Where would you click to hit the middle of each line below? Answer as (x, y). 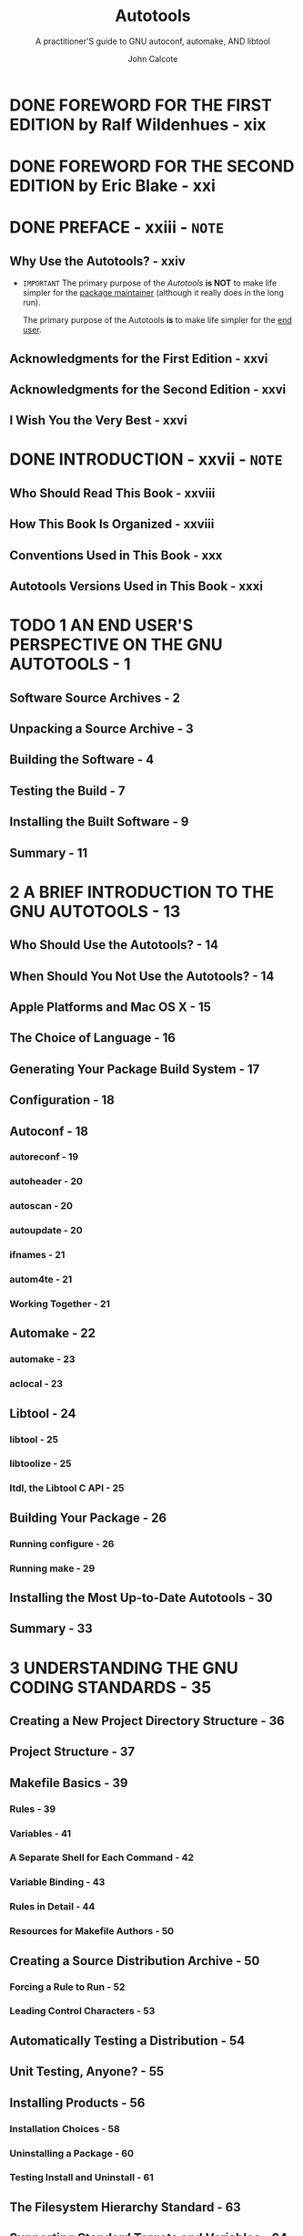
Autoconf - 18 (49, 1131)
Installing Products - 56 (77, 2102)
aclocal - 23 (36, 1384)
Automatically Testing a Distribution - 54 (127, 2040)
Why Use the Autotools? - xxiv (98, 261)
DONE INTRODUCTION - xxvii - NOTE (146, 459)
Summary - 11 (49, 853)
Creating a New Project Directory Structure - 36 (147, 1721)
